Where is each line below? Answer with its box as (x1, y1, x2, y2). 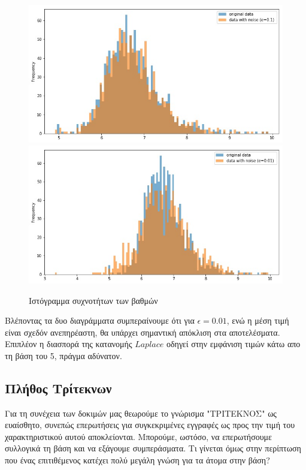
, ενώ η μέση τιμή (226, 314, 289, 327)
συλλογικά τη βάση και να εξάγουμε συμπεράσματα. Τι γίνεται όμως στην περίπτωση (5, 442, 301, 454)
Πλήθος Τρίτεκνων (5, 378, 112, 397)
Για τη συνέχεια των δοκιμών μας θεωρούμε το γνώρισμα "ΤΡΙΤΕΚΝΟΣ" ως (5, 406, 277, 419)
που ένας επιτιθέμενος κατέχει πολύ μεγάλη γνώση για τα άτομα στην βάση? (5, 454, 270, 466)
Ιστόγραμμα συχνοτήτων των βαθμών (29, 294, 158, 306)
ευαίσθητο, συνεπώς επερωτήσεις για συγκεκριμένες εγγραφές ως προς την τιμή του (5, 418, 295, 431)
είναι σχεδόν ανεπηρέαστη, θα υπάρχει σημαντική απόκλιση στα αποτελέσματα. (5, 326, 280, 338)
